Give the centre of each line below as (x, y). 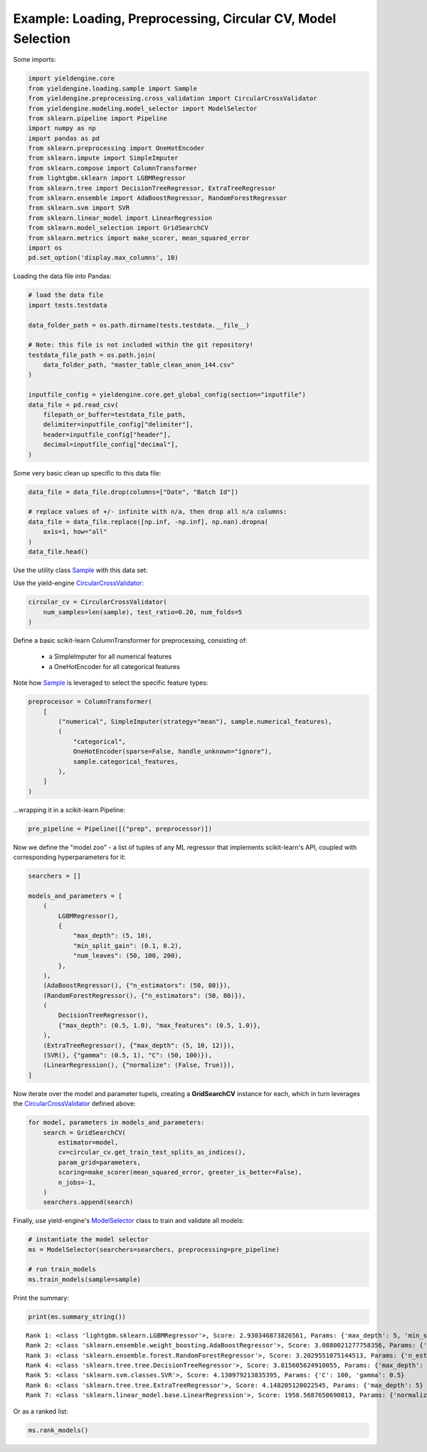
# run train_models (62, 1269)
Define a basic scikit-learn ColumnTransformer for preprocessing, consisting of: (130, 641)
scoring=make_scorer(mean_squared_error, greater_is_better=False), (180, 1172)
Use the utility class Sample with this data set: (80, 570)
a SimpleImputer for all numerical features (110, 657)
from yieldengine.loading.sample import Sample (112, 88)
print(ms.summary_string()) (77, 1316)
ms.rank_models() (58, 1430)
